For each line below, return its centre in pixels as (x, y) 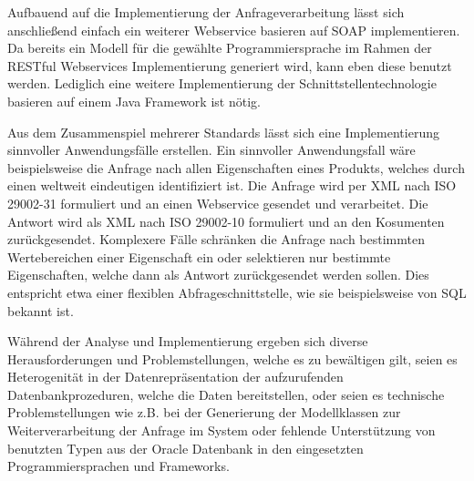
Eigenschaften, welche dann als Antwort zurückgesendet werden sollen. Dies (218, 275)
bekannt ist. (41, 310)
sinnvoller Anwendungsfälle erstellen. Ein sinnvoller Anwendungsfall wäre (211, 150)
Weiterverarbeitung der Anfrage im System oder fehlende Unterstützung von (222, 430)
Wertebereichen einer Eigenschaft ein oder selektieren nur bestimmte (199, 256)
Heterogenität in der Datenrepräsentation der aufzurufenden (175, 377)
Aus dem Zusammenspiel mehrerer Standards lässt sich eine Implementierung (223, 132)
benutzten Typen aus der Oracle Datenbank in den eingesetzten (185, 448)
